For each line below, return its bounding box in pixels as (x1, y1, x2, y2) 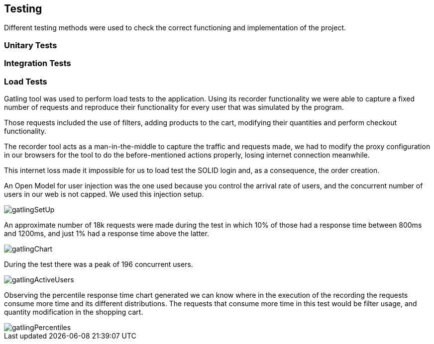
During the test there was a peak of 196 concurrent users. (4, 259, 193, 268)
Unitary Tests (4, 40, 57, 50)
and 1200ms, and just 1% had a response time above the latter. (4, 229, 209, 238)
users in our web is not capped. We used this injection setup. (4, 189, 204, 198)
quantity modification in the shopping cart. (4, 307, 143, 316)
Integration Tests (4, 58, 71, 69)
